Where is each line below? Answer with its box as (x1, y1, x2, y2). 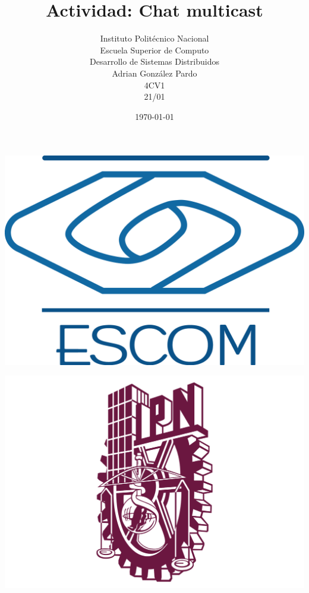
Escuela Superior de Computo (100, 43, 209, 56)
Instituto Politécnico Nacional (100, 32, 209, 45)
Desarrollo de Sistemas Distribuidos (90, 55, 219, 68)
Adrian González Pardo (112, 66, 197, 79)
